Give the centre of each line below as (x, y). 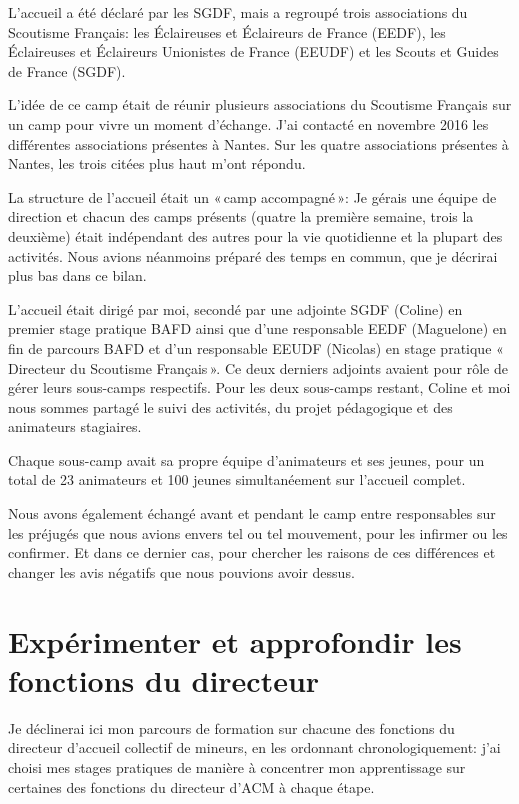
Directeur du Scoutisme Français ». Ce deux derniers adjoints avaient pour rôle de (258, 367)
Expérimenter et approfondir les (235, 640)
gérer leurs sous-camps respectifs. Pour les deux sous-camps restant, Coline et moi (259, 387)
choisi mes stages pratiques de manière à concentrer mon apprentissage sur (237, 766)
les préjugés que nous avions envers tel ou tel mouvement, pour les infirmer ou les (258, 532)
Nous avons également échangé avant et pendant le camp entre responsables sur (252, 513)
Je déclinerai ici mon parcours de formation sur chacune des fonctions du (231, 727)
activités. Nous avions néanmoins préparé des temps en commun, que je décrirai (253, 255)
